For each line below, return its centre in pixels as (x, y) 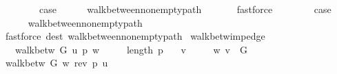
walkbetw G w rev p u (57, 63)
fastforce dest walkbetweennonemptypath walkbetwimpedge (135, 36)
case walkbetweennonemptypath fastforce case (185, 9)
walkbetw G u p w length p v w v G (131, 49)
